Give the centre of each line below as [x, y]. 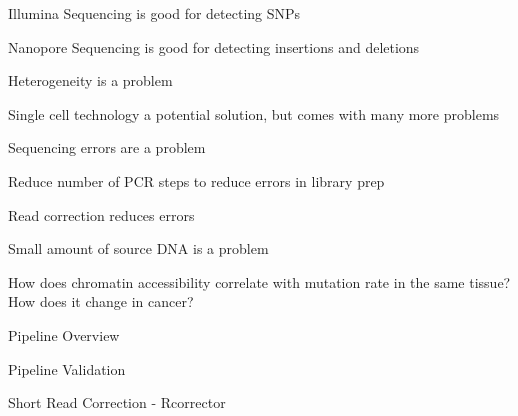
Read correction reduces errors [101, 214]
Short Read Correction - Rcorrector [117, 402]
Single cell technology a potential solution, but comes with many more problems [254, 113]
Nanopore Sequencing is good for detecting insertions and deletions [214, 46]
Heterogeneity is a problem [90, 80]
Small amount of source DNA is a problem [138, 248]
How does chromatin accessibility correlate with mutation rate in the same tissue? [259, 281]
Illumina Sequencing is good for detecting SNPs [154, 13]
